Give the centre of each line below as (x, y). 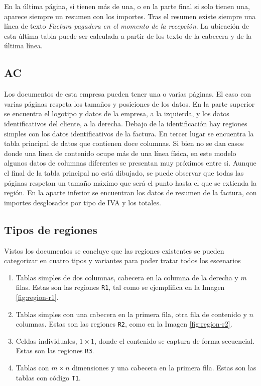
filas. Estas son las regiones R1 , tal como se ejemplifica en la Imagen (120, 287)
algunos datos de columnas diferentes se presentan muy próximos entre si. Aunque (130, 163)
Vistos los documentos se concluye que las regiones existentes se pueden (114, 250)
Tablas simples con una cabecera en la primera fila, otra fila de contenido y (131, 314)
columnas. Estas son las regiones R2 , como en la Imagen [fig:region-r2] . (124, 324)
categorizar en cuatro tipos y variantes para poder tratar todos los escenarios (122, 260)
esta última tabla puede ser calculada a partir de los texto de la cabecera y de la (128, 35)
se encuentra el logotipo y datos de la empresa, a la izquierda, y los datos (117, 113)
